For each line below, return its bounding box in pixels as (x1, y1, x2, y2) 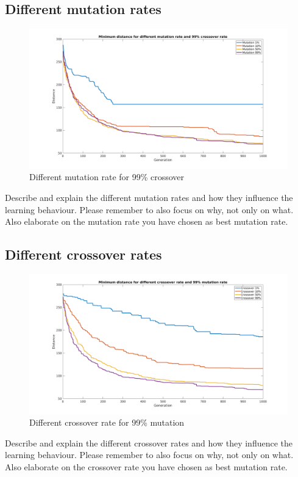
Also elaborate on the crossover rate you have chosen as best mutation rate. (5, 460, 288, 473)
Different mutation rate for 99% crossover (29, 170, 185, 183)
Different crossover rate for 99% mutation (29, 416, 185, 429)
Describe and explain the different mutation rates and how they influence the (5, 191, 293, 203)
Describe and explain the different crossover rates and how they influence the (5, 436, 293, 449)
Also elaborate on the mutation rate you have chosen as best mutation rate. (5, 215, 288, 228)
